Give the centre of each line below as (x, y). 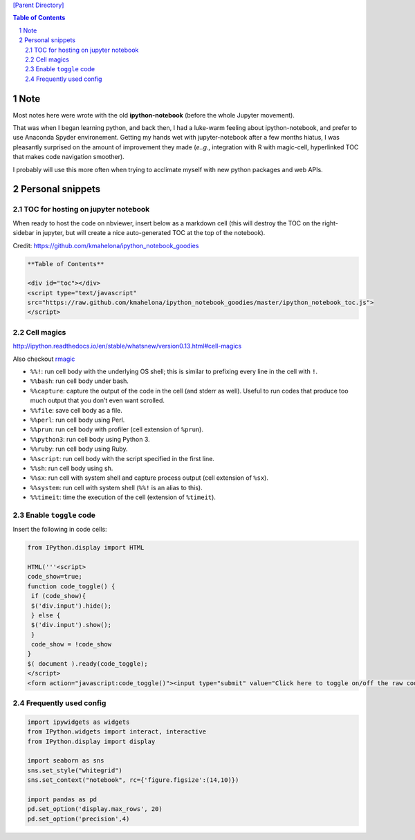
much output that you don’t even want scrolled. (98, 400)
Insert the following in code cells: (60, 530)
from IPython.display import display (91, 741)
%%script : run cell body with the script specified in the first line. (122, 458)
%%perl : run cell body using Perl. (77, 420)
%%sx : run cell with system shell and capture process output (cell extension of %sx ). (149, 478)
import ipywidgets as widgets (79, 722)
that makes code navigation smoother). (68, 157)
